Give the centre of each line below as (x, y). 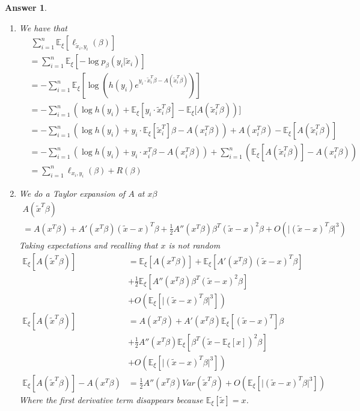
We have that (43, 27)
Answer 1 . (26, 7)
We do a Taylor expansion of (72, 193)
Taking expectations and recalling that (88, 245)
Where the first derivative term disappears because (111, 399)
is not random (194, 245)
